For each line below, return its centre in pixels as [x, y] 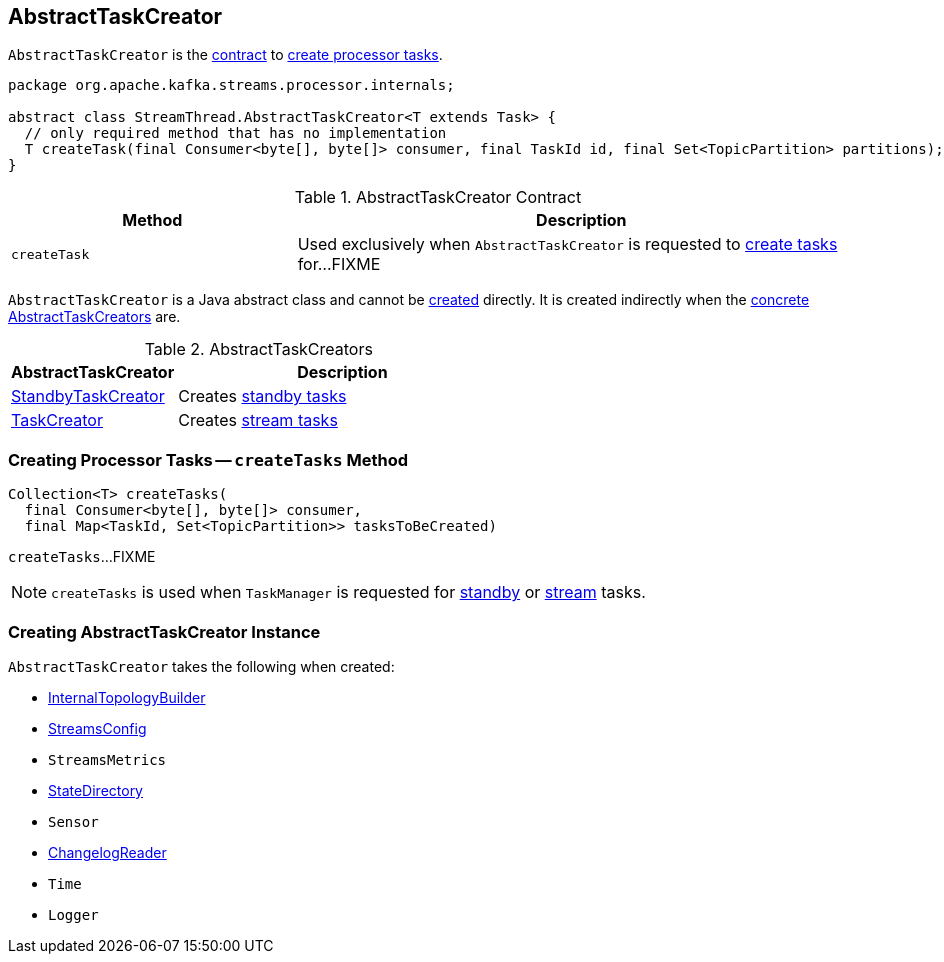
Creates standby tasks [262, 396]
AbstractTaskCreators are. [94, 317]
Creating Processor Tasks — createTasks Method [208, 459]
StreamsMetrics [107, 759]
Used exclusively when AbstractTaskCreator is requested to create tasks [567, 244]
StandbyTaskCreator [88, 396]
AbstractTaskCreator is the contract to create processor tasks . [225, 55]
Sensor [73, 821]
